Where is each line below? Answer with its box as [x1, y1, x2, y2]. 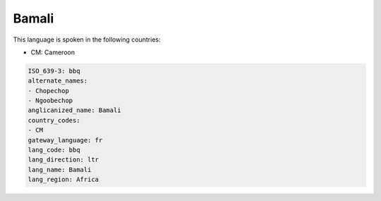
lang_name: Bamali [28, 166, 92, 173]
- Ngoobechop [28, 97, 73, 105]
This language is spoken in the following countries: [13, 35, 161, 44]
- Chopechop [28, 87, 70, 95]
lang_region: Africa [28, 176, 99, 183]
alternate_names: [28, 77, 88, 85]
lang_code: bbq [28, 146, 80, 154]
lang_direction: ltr [28, 156, 99, 164]
